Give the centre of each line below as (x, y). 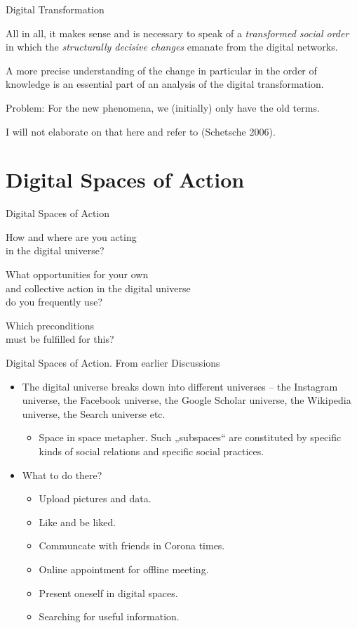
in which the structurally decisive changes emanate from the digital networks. (172, 47)
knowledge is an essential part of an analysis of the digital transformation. (165, 84)
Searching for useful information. (109, 616)
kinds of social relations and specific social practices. (151, 451)
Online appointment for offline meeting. (124, 569)
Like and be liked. (78, 522)
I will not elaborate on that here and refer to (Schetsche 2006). (141, 131)
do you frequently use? (54, 302)
